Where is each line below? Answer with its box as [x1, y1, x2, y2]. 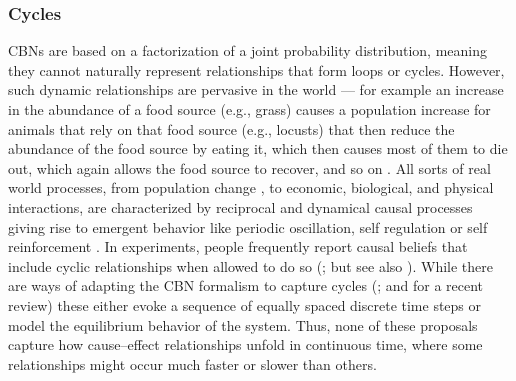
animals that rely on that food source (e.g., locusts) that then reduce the [8, 118, 455, 139]
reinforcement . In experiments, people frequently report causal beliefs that [8, 236, 468, 257]
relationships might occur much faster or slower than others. [8, 353, 377, 374]
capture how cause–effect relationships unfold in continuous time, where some [8, 334, 483, 355]
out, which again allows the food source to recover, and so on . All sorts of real [8, 157, 491, 178]
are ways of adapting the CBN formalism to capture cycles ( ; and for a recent [8, 275, 484, 296]
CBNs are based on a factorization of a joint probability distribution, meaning [8, 40, 487, 61]
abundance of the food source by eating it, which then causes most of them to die [8, 138, 508, 159]
